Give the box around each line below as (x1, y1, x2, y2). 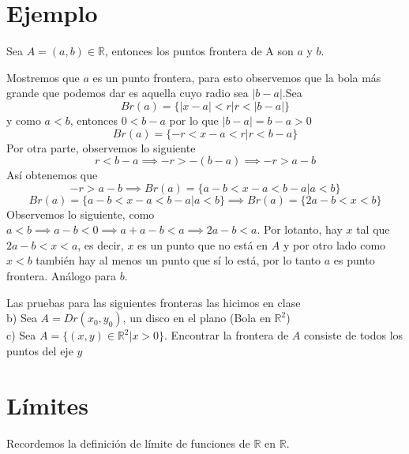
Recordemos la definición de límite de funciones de (6, 434, 250, 451)
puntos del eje (6, 342, 73, 358)
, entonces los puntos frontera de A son (105, 43, 294, 59)
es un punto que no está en (137, 236, 268, 253)
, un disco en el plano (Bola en (122, 310, 271, 326)
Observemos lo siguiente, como (6, 205, 155, 222)
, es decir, (77, 236, 124, 253)
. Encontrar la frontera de (164, 327, 289, 343)
